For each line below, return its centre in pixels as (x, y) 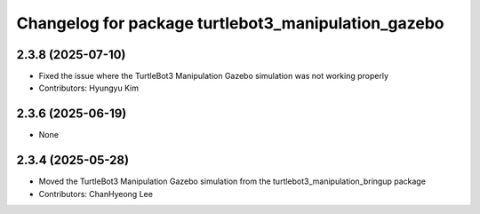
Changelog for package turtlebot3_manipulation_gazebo (230, 23)
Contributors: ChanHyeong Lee (96, 194)
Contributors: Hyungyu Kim (89, 88)
